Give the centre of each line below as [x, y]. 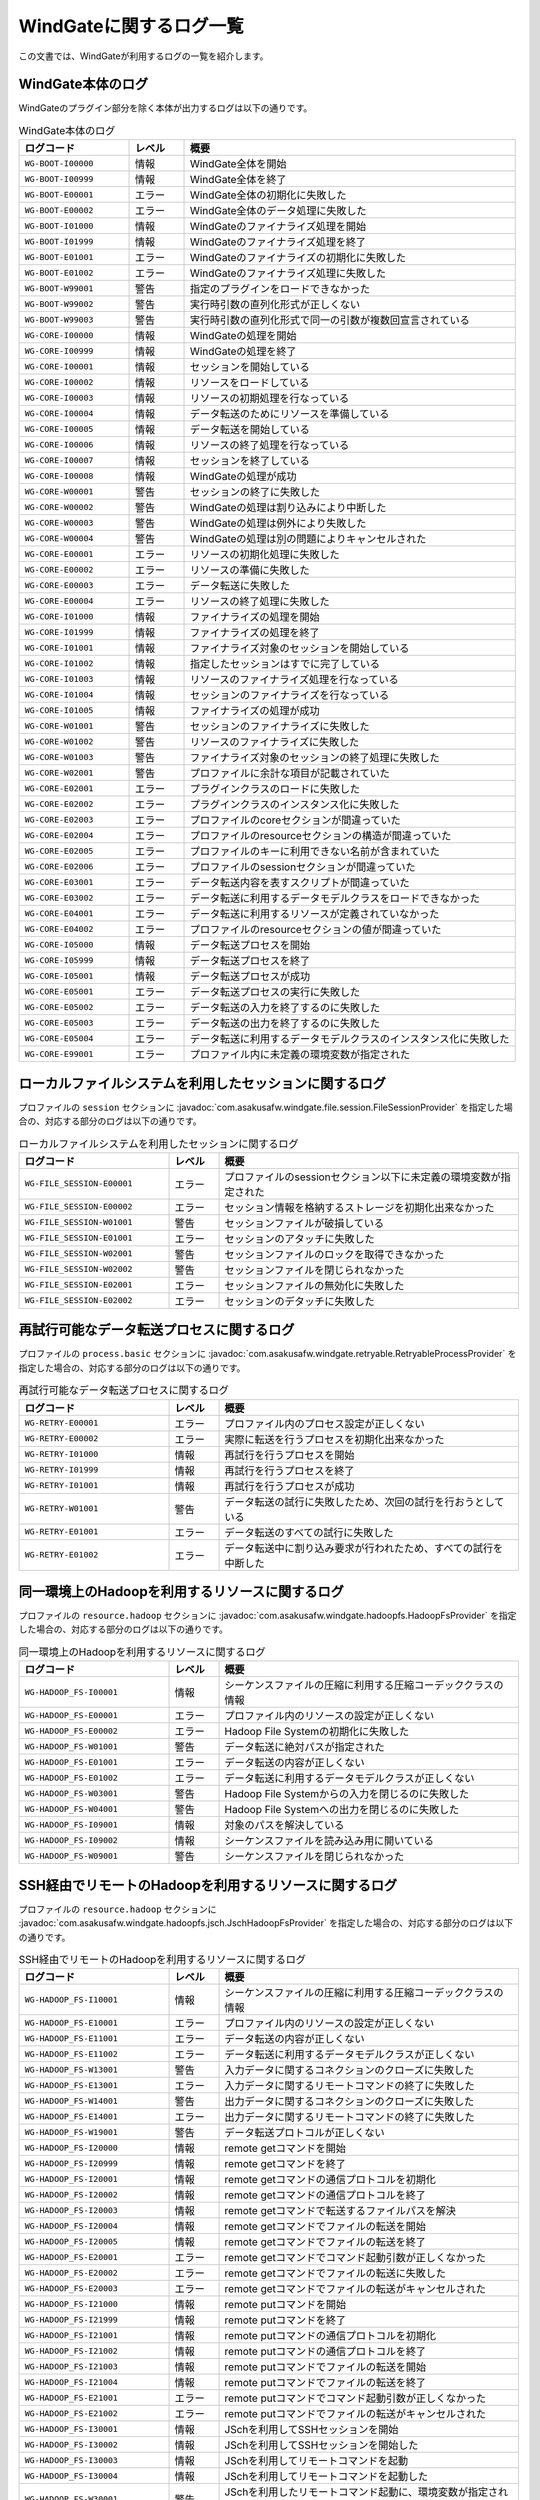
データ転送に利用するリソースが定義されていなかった [315, 914]
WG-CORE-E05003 [59, 1022]
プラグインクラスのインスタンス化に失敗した [295, 805]
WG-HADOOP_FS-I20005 [71, 2241]
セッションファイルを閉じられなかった [314, 1270]
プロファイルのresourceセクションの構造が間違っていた [321, 836]
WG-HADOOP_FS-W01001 [71, 1746]
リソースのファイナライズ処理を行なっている [294, 680]
